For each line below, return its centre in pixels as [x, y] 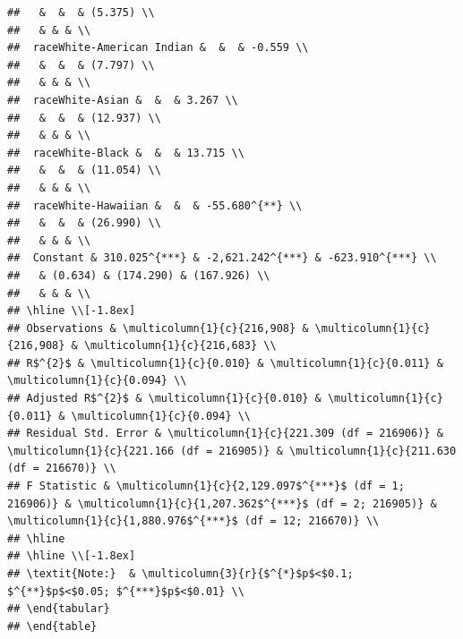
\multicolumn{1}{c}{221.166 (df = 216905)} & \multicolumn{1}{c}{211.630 [232, 451]
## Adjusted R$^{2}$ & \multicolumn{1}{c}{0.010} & [164, 399]
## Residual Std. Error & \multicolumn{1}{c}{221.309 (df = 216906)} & [225, 434]
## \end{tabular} [59, 609]
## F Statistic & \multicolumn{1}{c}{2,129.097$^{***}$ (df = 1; [206, 486]
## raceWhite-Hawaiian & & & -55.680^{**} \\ [155, 205]
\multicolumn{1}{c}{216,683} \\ [180, 346]
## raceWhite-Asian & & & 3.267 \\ [123, 100]
